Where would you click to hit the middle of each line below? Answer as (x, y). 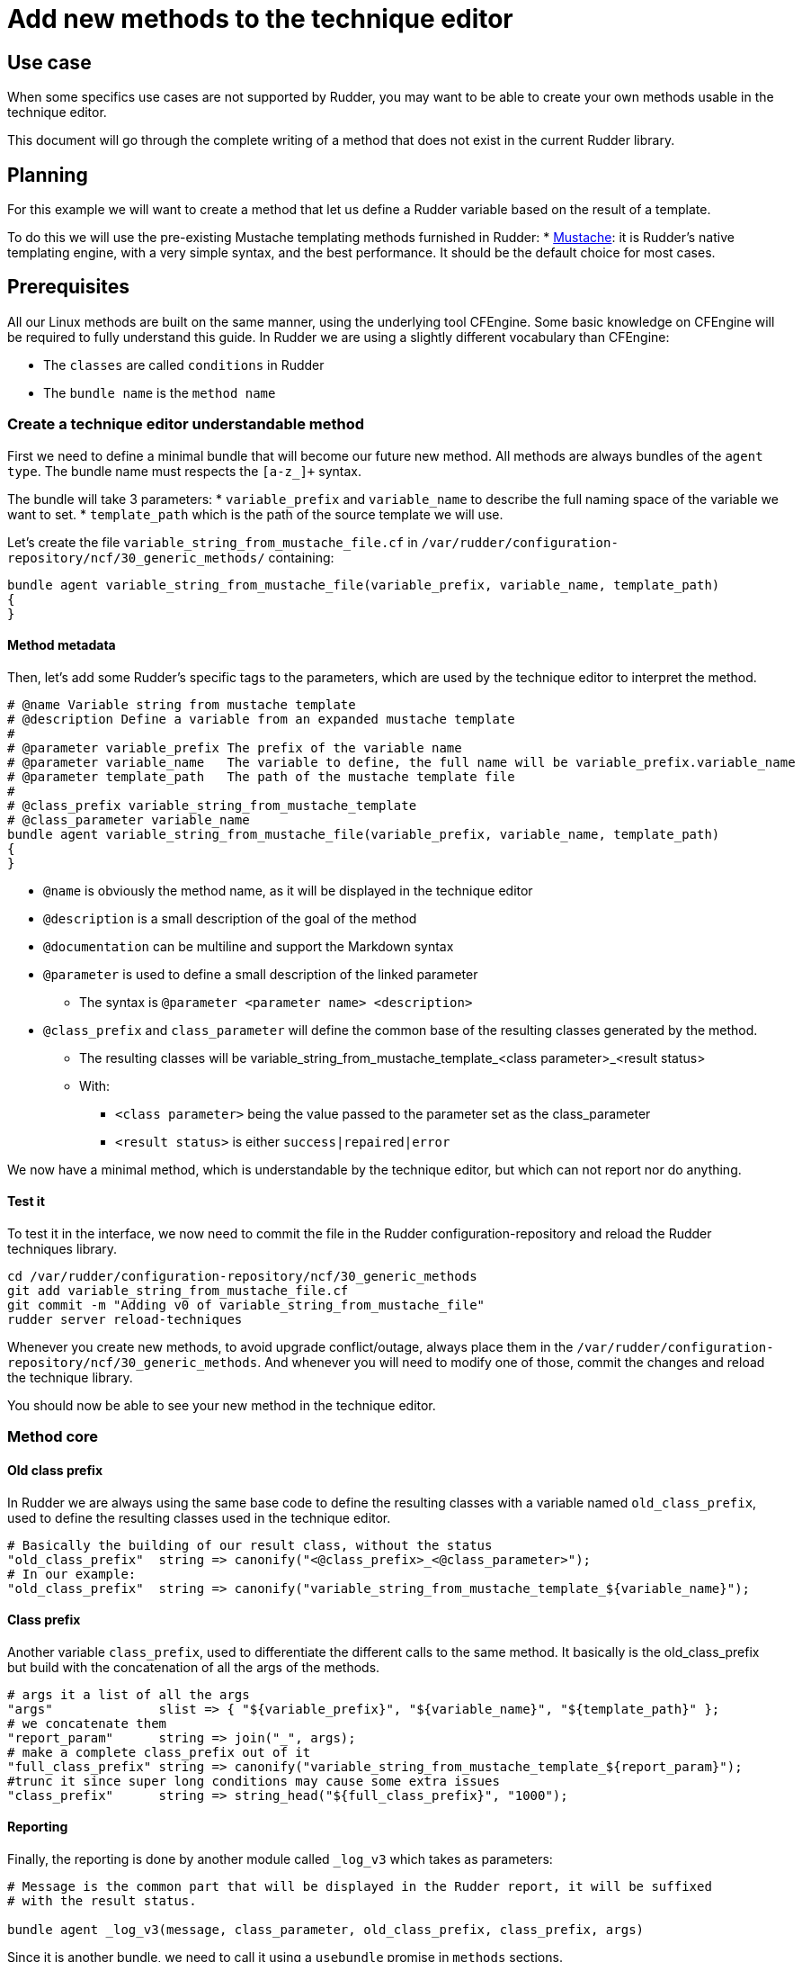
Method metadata (62, 645)
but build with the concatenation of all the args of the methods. (194, 1667)
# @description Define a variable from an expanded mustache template (261, 719)
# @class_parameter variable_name (129, 819)
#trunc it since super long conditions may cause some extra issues (254, 1781)
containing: (301, 557)
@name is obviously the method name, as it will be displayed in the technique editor (288, 890)
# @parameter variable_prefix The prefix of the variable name (235, 747)
